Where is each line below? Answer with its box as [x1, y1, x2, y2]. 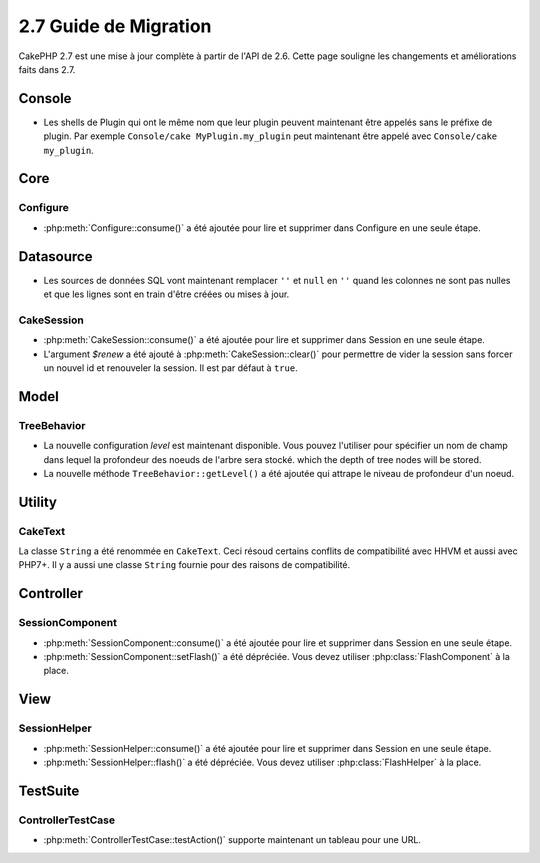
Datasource [18, 248, 93, 265]
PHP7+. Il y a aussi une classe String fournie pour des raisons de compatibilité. [18, 559, 351, 571]
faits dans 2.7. [18, 63, 76, 75]
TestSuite [18, 782, 80, 799]
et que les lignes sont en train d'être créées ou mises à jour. [43, 288, 290, 300]
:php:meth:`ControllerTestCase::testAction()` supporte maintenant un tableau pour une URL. [43, 834, 422, 846]
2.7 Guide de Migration [18, 15, 212, 37]
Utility [18, 493, 57, 510]
